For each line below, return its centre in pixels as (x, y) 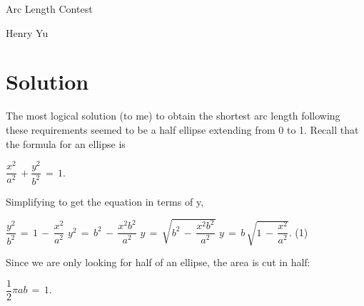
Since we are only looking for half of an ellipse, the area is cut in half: (158, 262)
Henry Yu (27, 32)
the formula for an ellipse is (66, 143)
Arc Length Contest (49, 9)
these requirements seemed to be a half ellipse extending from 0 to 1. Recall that (182, 129)
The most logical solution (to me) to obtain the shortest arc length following (173, 116)
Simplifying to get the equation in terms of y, (105, 201)
